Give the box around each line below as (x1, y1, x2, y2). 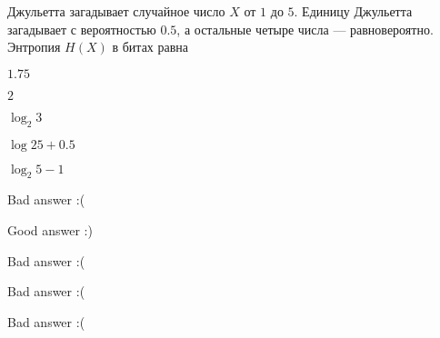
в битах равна (112, 37, 189, 56)
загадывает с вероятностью (7, 19, 156, 38)
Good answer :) (7, 220, 93, 239)
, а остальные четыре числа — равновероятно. (176, 19, 434, 38)
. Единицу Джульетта (294, 2, 413, 20)
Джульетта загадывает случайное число (7, 2, 225, 20)
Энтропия (7, 37, 61, 56)
